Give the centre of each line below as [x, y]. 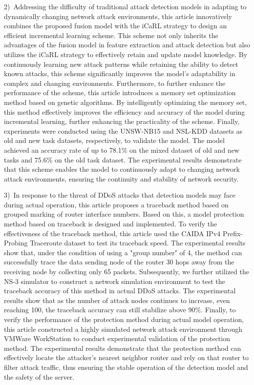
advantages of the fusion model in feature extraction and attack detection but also [127, 45]
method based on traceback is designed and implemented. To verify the [111, 224]
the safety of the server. [39, 376]
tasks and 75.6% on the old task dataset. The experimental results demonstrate [123, 159]
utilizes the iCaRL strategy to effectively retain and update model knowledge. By [126, 54]
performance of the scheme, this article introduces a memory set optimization [120, 92]
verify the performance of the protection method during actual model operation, [124, 319]
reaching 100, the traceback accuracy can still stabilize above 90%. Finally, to [120, 310]
